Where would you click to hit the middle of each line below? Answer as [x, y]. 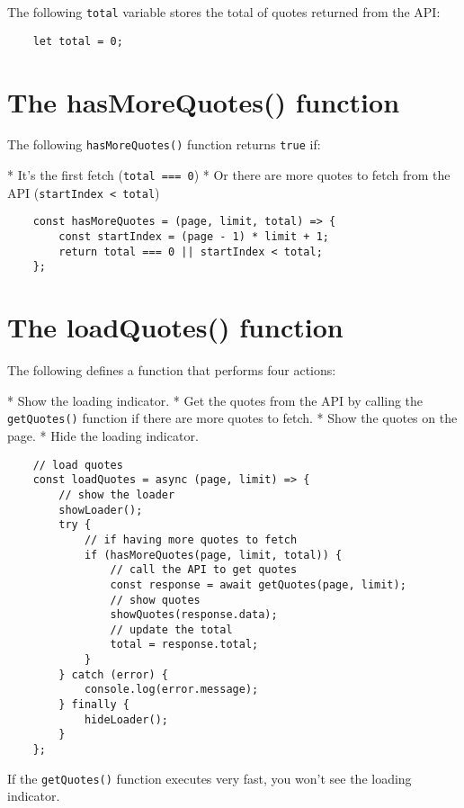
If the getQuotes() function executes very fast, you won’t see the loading [210, 778]
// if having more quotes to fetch [191, 539]
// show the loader [117, 494]
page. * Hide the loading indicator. [103, 435]
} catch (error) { [113, 674]
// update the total [171, 629]
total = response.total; [184, 645]
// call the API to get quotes [204, 570]
